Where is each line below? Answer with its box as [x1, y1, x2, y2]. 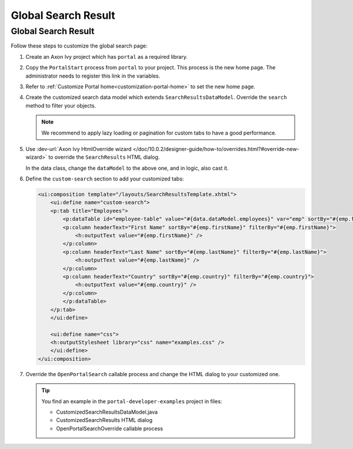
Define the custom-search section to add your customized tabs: [25, 175, 184, 182]
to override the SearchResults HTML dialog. [48, 153, 160, 161]
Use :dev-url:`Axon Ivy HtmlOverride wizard [25, 145, 132, 152]
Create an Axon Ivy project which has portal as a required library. [25, 53, 188, 60]
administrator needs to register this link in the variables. [25, 72, 161, 79]
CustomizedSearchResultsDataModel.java [56, 408, 158, 416]
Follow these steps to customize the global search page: [11, 42, 148, 49]
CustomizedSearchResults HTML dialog [56, 417, 153, 424]
